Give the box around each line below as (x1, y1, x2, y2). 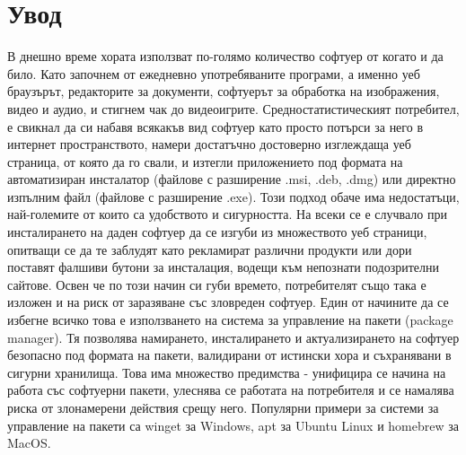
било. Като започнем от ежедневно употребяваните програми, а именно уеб (7, 64, 420, 83)
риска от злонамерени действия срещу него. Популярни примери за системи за (7, 398, 439, 416)
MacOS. (7, 433, 51, 452)
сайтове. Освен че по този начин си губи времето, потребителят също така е (7, 275, 426, 293)
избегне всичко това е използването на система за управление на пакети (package (7, 311, 453, 329)
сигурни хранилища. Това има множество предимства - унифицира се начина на (7, 363, 446, 381)
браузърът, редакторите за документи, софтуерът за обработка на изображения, (7, 82, 440, 101)
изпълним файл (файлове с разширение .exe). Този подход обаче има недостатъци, (7, 187, 460, 206)
